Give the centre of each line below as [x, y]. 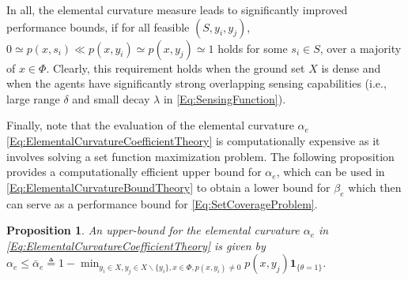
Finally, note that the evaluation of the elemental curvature [150, 125]
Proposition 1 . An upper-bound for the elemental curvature [153, 230]
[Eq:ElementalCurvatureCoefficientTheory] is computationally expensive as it [193, 140]
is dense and [351, 67]
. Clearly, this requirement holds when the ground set [176, 67]
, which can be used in [331, 172]
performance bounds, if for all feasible [98, 26]
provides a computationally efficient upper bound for [134, 172]
